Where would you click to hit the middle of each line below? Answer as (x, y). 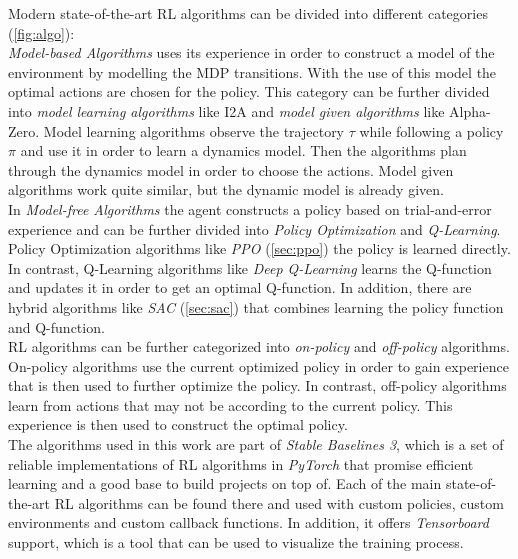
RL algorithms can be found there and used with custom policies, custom (279, 502)
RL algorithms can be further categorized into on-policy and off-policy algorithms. (259, 346)
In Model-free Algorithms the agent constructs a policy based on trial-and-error (250, 208)
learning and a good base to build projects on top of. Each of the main (225, 483)
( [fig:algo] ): (41, 32)
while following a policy (431, 130)
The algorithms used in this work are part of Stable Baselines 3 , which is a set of (256, 444)
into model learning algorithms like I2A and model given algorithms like (226, 110)
